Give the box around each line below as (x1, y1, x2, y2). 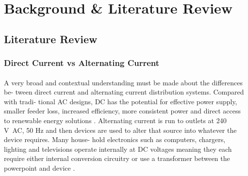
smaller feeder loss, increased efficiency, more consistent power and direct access (4, 106, 241, 116)
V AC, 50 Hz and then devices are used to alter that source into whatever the (4, 125, 237, 135)
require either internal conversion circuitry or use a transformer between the (4, 153, 230, 163)
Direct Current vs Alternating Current (4, 57, 160, 69)
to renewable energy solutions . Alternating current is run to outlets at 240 (4, 115, 227, 125)
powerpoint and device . (4, 162, 75, 173)
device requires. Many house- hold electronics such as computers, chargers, (4, 134, 226, 144)
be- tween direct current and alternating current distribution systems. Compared (4, 87, 244, 97)
